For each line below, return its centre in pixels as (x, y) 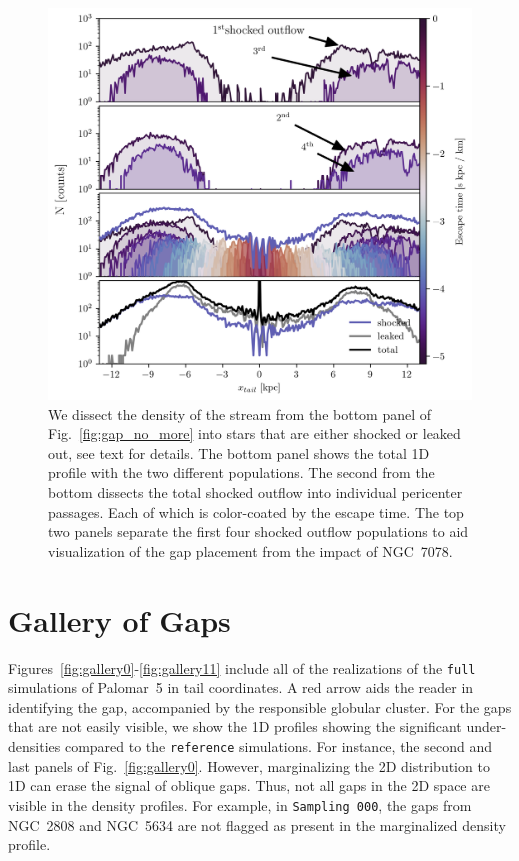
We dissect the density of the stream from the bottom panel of (240, 413)
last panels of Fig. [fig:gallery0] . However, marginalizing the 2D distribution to (249, 765)
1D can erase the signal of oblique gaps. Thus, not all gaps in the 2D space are (249, 785)
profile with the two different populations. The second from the (241, 472)
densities (34, 746)
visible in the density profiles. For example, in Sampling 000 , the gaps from (240, 804)
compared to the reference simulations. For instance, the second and (278, 746)
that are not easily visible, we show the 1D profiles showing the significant (235, 726)
